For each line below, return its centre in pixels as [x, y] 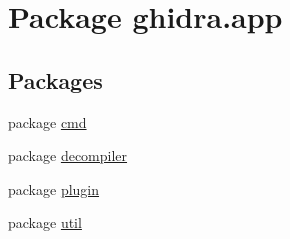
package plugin [54, 188]
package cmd [47, 121]
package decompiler [68, 155]
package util [45, 222]
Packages [55, 79]
